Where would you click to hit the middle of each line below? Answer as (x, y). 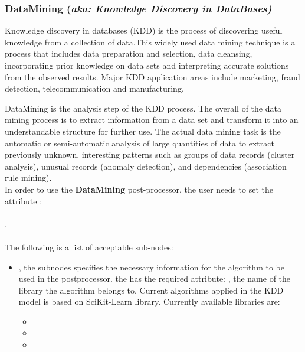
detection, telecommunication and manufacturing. (94, 88)
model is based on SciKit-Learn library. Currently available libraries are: (149, 302)
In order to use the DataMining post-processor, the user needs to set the (139, 189)
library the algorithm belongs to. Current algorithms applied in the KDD (151, 290)
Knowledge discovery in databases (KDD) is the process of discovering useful (144, 30)
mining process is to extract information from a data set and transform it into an (152, 120)
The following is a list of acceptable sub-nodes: (89, 247)
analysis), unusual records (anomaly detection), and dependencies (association (146, 166)
